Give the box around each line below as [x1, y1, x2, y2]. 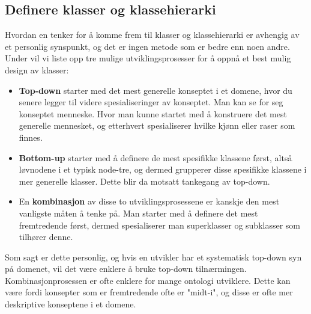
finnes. [19, 131, 43, 143]
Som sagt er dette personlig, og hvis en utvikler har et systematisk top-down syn [5, 250, 302, 263]
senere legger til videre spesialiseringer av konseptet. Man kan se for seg [19, 96, 283, 108]
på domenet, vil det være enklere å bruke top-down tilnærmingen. [5, 262, 247, 275]
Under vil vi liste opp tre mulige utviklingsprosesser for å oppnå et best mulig [5, 52, 291, 64]
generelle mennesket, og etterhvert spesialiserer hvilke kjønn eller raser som [19, 119, 295, 132]
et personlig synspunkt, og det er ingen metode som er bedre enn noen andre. [5, 40, 290, 52]
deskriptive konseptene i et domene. [5, 298, 136, 310]
